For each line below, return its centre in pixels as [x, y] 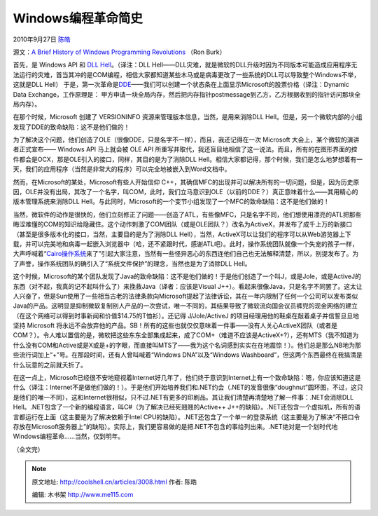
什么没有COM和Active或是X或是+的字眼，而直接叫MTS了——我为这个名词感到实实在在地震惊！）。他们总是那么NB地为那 [187, 345]
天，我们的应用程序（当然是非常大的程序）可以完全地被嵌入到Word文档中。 [122, 169]
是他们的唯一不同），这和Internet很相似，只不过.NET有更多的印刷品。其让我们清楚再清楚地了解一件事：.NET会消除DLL [183, 397]
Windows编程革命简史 [78, 18]
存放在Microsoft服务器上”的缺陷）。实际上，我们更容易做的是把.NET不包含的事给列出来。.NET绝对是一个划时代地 [175, 427]
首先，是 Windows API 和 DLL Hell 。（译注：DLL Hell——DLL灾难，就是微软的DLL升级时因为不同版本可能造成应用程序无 [185, 65]
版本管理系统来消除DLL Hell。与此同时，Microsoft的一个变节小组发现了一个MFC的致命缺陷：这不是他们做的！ [171, 202]
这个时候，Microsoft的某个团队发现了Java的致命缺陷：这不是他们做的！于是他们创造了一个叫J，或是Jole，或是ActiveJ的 [187, 276]
